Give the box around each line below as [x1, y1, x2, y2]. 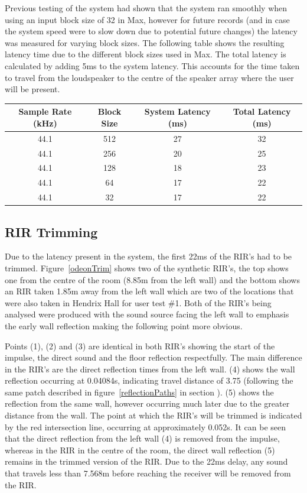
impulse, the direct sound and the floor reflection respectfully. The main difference [5, 351, 302, 364]
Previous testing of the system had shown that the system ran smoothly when [5, 2, 288, 14]
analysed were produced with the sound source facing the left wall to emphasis [5, 308, 289, 320]
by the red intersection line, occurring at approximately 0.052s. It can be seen [5, 420, 286, 433]
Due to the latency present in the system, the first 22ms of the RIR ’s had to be [5, 250, 292, 262]
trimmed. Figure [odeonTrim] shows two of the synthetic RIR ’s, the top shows [5, 261, 289, 274]
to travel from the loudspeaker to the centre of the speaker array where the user [5, 71, 294, 83]
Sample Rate [18, 105, 72, 118]
